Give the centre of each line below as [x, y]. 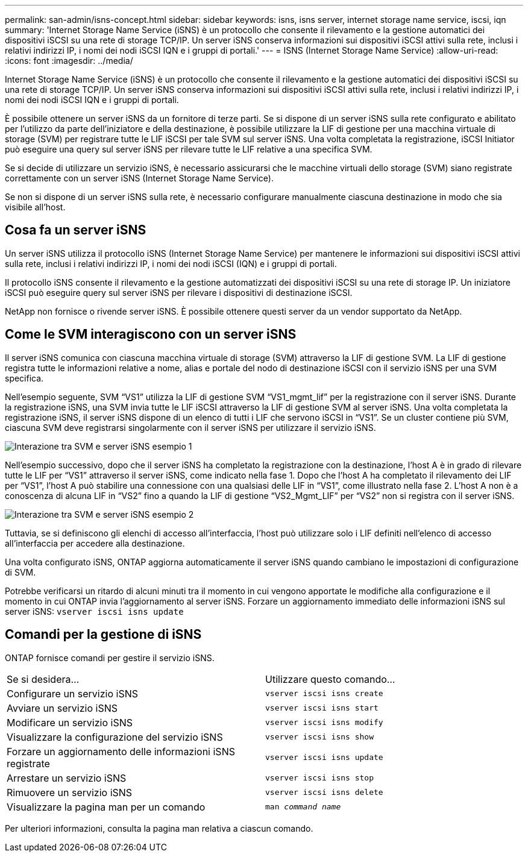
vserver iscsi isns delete [324, 793]
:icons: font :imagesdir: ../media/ [69, 61]
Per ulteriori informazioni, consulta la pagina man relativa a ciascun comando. [159, 828]
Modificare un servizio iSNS [70, 722]
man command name [303, 807]
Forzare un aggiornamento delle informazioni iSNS [121, 751]
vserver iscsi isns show [320, 737]
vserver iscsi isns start [322, 708]
